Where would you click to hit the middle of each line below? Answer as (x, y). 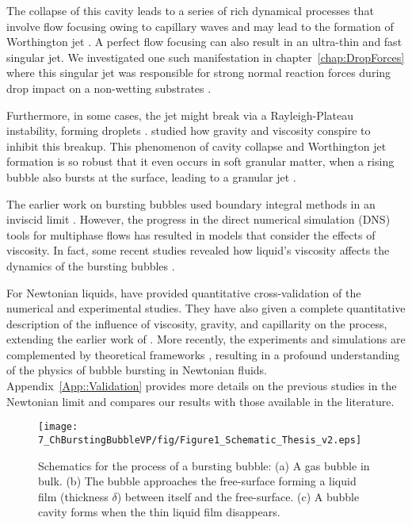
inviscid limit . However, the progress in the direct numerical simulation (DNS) (198, 219)
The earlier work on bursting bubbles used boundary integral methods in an (191, 203)
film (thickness (73, 496)
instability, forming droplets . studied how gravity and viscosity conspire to (189, 130)
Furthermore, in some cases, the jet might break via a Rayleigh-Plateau (180, 115)
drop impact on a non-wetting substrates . (109, 88)
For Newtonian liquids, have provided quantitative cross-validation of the (184, 292)
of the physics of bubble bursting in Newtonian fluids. (137, 370)
